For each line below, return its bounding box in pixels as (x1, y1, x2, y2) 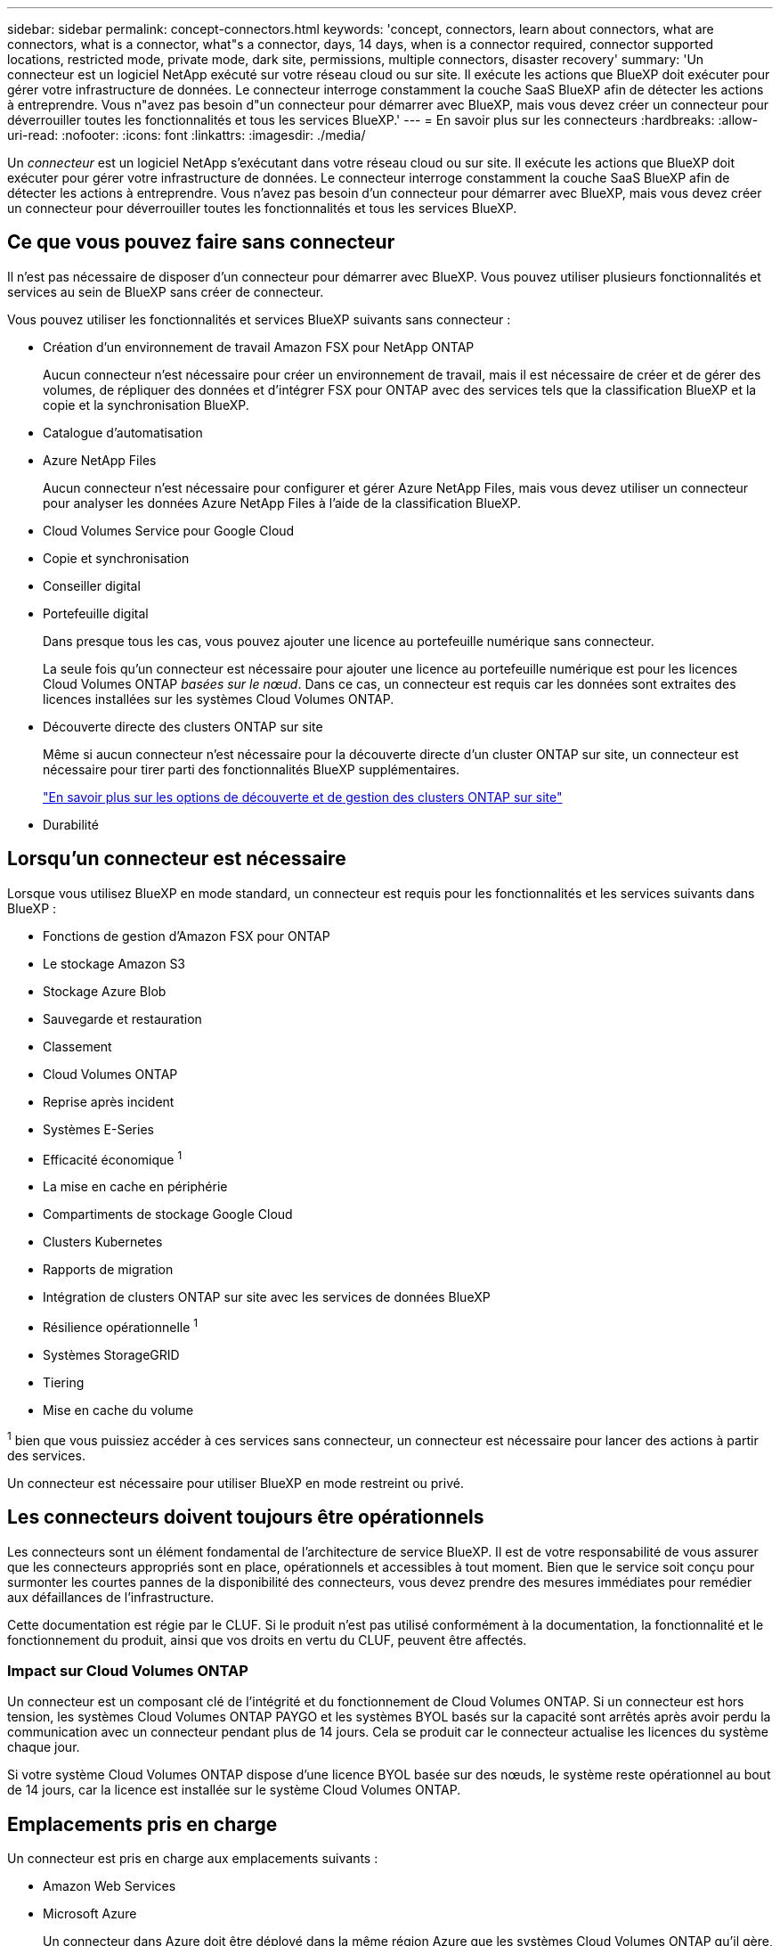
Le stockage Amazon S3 (43, 955, 186, 971)
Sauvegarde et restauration (43, 1010, 202, 1026)
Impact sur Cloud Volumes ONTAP (7, 1661, 248, 1680)
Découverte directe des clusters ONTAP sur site (43, 718, 323, 734)
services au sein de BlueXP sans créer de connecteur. (7, 283, 324, 299)
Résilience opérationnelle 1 (43, 1317, 199, 1335)
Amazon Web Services (43, 1878, 176, 1894)
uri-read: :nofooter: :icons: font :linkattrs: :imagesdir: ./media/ (7, 127, 366, 143)
